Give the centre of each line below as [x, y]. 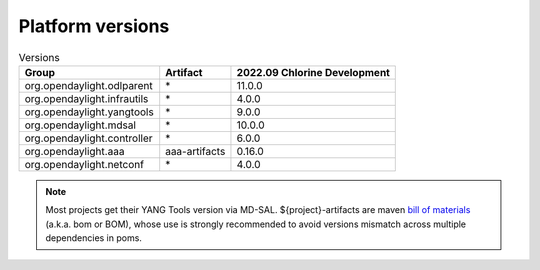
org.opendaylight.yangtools [89, 112]
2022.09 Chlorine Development [313, 72]
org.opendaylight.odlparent [89, 85]
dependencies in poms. [93, 238]
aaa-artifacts [195, 151]
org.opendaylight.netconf [84, 164]
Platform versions [94, 26]
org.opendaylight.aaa [74, 151]
